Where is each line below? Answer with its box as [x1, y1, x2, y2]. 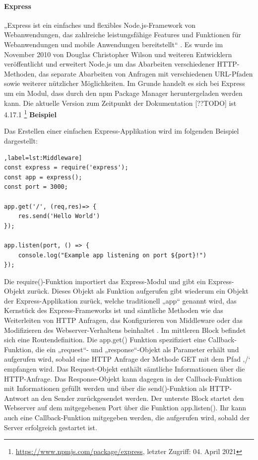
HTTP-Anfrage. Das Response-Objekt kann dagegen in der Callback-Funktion [4, 373, 242, 383]
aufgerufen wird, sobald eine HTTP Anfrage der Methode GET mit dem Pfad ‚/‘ [4, 354, 251, 364]
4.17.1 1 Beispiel [4, 108, 57, 119]
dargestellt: [4, 135, 38, 146]
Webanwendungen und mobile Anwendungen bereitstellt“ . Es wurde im [4, 39, 223, 49]
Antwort [4, 392, 29, 403]
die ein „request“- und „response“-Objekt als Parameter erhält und [35, 344, 239, 354]
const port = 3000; [4, 183, 68, 191]
